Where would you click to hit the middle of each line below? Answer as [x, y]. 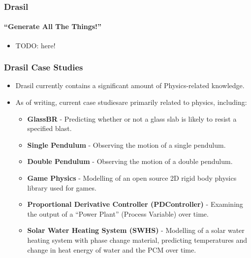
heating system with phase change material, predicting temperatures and [137, 240]
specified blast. [49, 128]
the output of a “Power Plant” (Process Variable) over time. [118, 213]
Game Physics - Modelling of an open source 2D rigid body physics [132, 178]
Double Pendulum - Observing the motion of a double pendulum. [130, 161]
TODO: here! [35, 45]
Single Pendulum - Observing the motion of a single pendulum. [126, 145]
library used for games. [62, 187]
